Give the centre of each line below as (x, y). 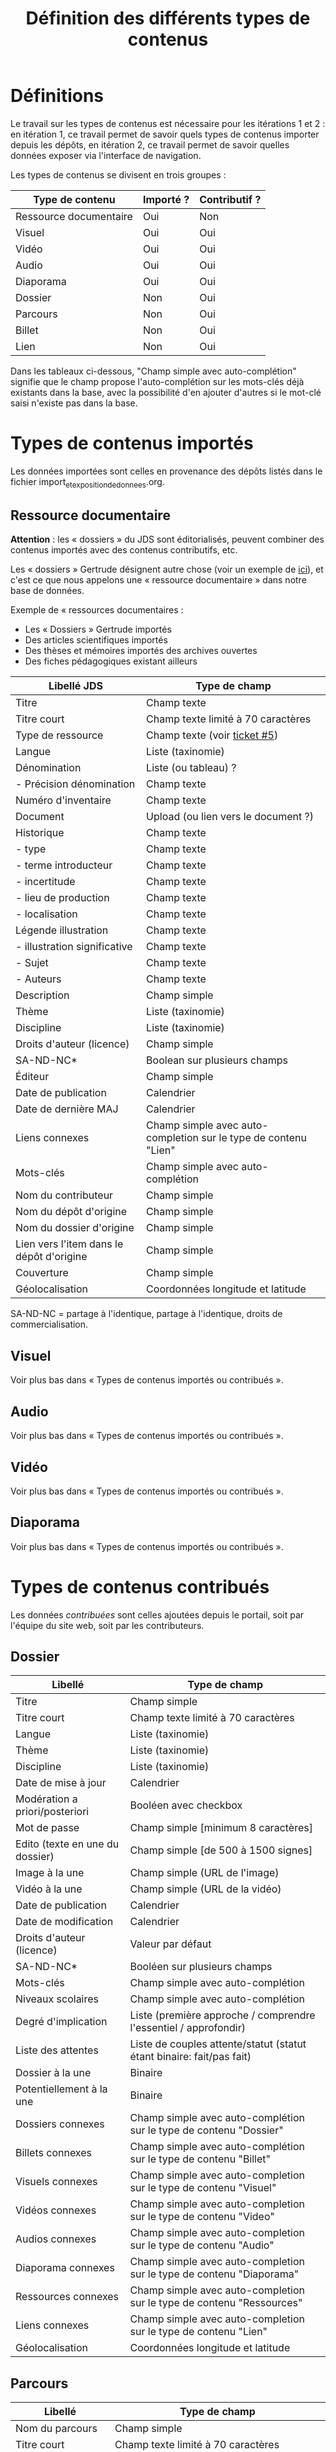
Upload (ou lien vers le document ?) (230, 817)
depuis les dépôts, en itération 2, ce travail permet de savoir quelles (150, 144)
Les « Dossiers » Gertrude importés (98, 629)
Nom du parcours (56, 2429)
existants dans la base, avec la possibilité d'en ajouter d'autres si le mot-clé (166, 392)
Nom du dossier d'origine (75, 1228)
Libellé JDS (75, 686)
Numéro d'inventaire (63, 800)
